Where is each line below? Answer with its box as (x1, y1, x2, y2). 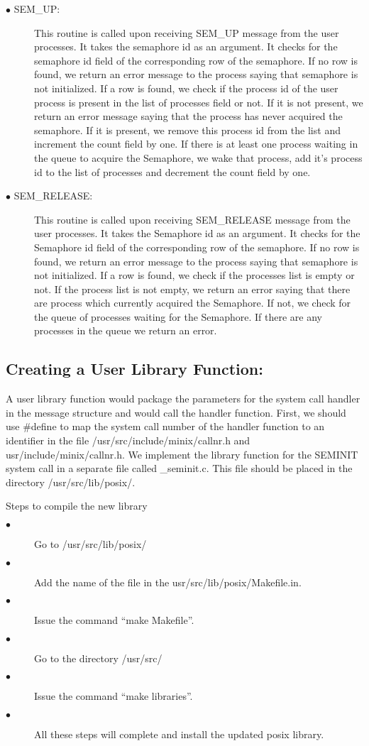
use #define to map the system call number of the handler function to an (6, 419, 325, 434)
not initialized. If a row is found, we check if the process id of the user (34, 80, 338, 95)
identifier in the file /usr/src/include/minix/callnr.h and (6, 433, 250, 448)
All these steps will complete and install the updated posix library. (34, 726, 324, 741)
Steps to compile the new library (6, 498, 148, 513)
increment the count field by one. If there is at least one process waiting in (34, 136, 358, 151)
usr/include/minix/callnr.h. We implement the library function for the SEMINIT (6, 446, 358, 461)
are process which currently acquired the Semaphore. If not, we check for (34, 295, 351, 310)
